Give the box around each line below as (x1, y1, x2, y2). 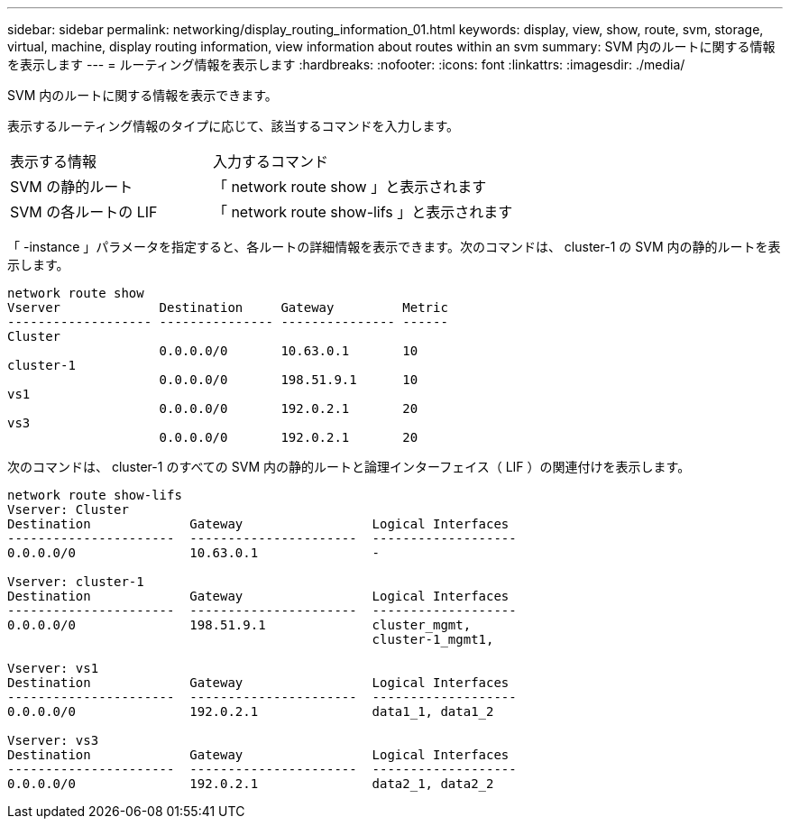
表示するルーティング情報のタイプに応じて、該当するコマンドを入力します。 (7, 118, 460, 133)
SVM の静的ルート (10, 178, 133, 196)
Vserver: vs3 (7, 733, 99, 748)
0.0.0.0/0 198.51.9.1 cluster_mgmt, (7, 618, 472, 632)
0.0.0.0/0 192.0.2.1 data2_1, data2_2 (7, 776, 494, 791)
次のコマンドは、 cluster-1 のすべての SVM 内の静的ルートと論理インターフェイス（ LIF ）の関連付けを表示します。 (7, 459, 691, 474)
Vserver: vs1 (7, 661, 99, 675)
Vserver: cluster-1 (7, 574, 144, 589)
